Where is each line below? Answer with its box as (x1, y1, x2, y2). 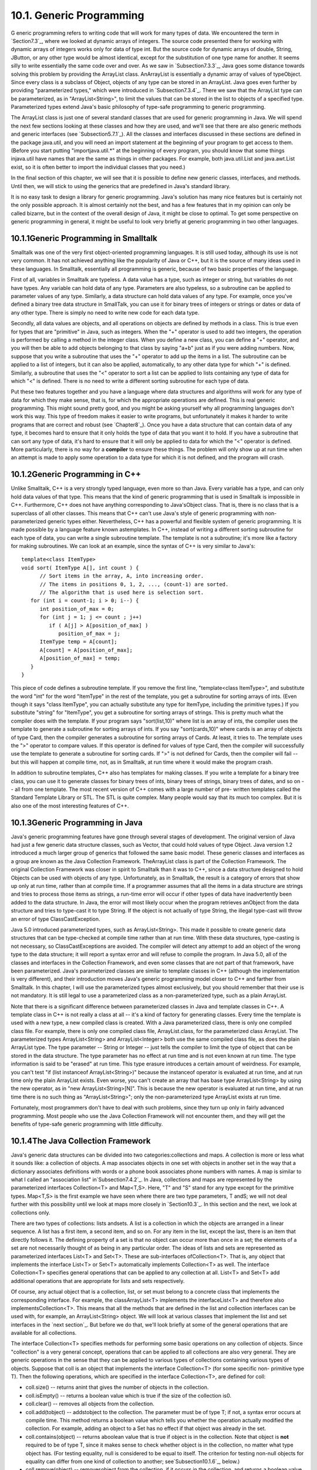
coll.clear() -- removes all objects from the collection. (25, 1400, 155, 1408)
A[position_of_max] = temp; (39, 655, 120, 661)
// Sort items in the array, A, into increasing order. (39, 573, 204, 579)
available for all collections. (11, 1329, 77, 1337)
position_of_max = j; (58, 630, 120, 637)
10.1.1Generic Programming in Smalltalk (11, 233, 158, 243)
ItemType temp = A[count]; (39, 639, 117, 645)
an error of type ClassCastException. (11, 915, 100, 923)
